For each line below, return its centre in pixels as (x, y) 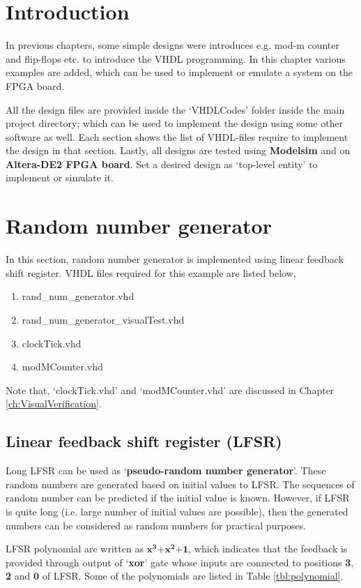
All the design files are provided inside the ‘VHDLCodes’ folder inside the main (175, 109)
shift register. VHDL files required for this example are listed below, (151, 272)
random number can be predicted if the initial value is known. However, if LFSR (178, 498)
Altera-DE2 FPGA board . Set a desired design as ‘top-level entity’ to (162, 164)
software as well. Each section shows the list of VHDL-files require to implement (177, 136)
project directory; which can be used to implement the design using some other (175, 123)
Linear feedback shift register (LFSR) (144, 441)
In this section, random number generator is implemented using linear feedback (175, 259)
